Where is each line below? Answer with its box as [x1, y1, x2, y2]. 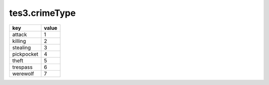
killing [12, 37, 26, 44]
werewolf [12, 70, 34, 77]
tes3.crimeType [9, 7, 76, 18]
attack [12, 31, 27, 38]
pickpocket [12, 50, 38, 57]
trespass [12, 64, 33, 71]
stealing [12, 44, 31, 51]
